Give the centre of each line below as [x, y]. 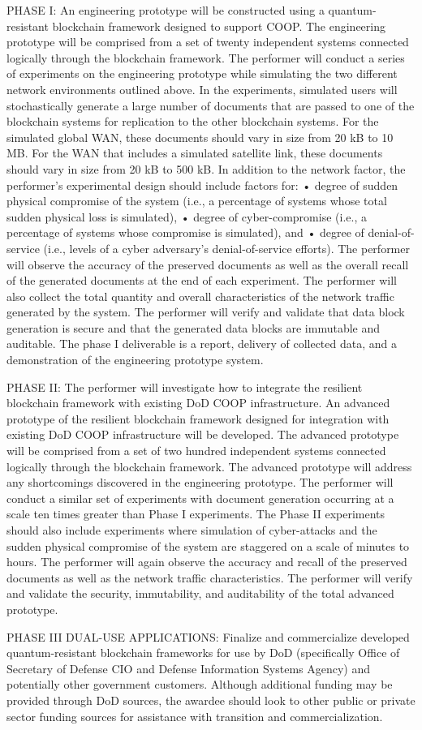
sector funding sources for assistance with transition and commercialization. [195, 716]
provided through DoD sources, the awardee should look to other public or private [211, 700]
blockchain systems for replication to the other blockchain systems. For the [193, 121]
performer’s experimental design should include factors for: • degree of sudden [202, 185]
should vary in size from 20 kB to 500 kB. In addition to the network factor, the [206, 168]
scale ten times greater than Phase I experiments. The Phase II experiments [196, 514]
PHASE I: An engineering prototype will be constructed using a [166, 10]
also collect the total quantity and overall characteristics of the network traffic [200, 296]
